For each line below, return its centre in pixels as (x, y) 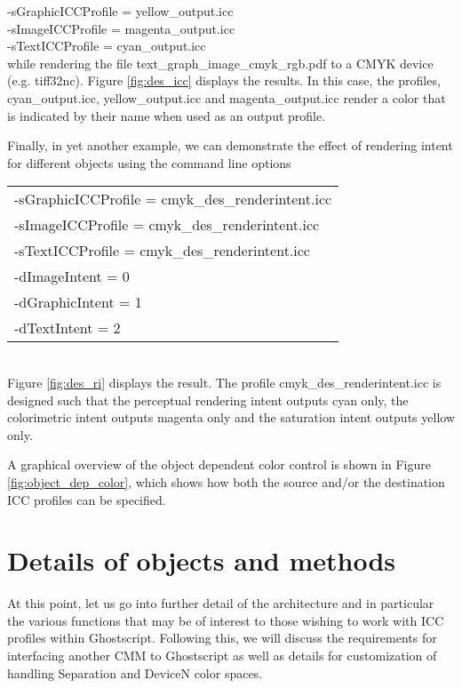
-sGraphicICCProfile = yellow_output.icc (120, 11)
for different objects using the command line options (149, 162)
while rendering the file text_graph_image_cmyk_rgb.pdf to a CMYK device (220, 63)
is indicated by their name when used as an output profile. (167, 115)
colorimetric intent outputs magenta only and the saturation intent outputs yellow (231, 417)
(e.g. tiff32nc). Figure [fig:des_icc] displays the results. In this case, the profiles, (224, 80)
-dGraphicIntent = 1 (78, 302)
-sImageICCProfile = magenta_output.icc (121, 28)
